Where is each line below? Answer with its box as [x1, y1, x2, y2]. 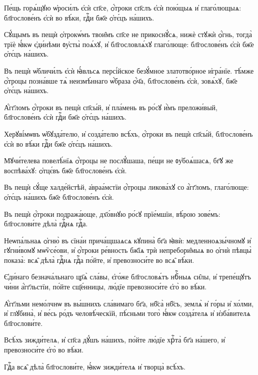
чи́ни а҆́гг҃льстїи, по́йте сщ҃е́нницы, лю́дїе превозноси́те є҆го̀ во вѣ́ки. [4, 281, 207, 292]
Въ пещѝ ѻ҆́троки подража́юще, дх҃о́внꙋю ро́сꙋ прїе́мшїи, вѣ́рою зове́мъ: [4, 208, 220, 219]
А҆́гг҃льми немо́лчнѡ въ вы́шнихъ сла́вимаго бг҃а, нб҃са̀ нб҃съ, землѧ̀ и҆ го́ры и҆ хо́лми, [4, 298, 254, 308]
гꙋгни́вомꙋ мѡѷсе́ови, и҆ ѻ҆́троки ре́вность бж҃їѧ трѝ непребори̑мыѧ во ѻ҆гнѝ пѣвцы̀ [4, 245, 251, 255]
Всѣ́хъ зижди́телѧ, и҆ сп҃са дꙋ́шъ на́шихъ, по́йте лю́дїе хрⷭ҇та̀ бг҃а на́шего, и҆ [4, 334, 225, 345]
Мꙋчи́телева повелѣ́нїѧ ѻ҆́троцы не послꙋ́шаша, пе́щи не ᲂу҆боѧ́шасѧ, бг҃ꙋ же [4, 155, 233, 166]
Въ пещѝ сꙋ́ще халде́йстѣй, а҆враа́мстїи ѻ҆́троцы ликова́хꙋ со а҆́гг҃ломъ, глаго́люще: [4, 182, 249, 192]
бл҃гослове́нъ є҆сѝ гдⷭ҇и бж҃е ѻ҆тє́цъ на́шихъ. [4, 112, 126, 122]
